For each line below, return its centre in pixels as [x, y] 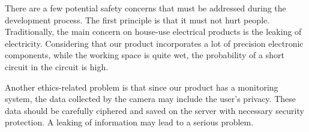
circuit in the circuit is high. [57, 66]
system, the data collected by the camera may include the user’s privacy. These [150, 99]
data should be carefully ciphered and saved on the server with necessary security [154, 110]
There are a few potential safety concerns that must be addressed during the [145, 8]
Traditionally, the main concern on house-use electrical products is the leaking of [153, 31]
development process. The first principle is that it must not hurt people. [137, 19]
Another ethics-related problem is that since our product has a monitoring [142, 87]
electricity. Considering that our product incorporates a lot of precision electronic [154, 43]
